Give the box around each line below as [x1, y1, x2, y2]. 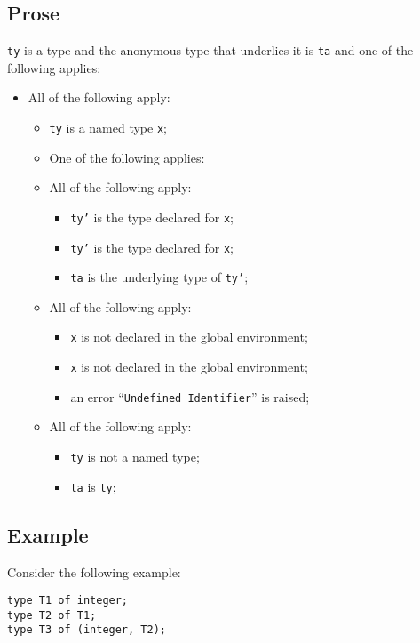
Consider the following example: [7, 562, 181, 581]
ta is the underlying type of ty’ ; [70, 268, 249, 286]
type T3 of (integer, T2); [7, 623, 166, 637]
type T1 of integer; [7, 594, 129, 607]
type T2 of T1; [7, 608, 97, 622]
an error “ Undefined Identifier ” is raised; [70, 387, 310, 406]
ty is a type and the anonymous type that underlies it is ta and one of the [7, 41, 414, 60]
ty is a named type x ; [49, 118, 168, 137]
